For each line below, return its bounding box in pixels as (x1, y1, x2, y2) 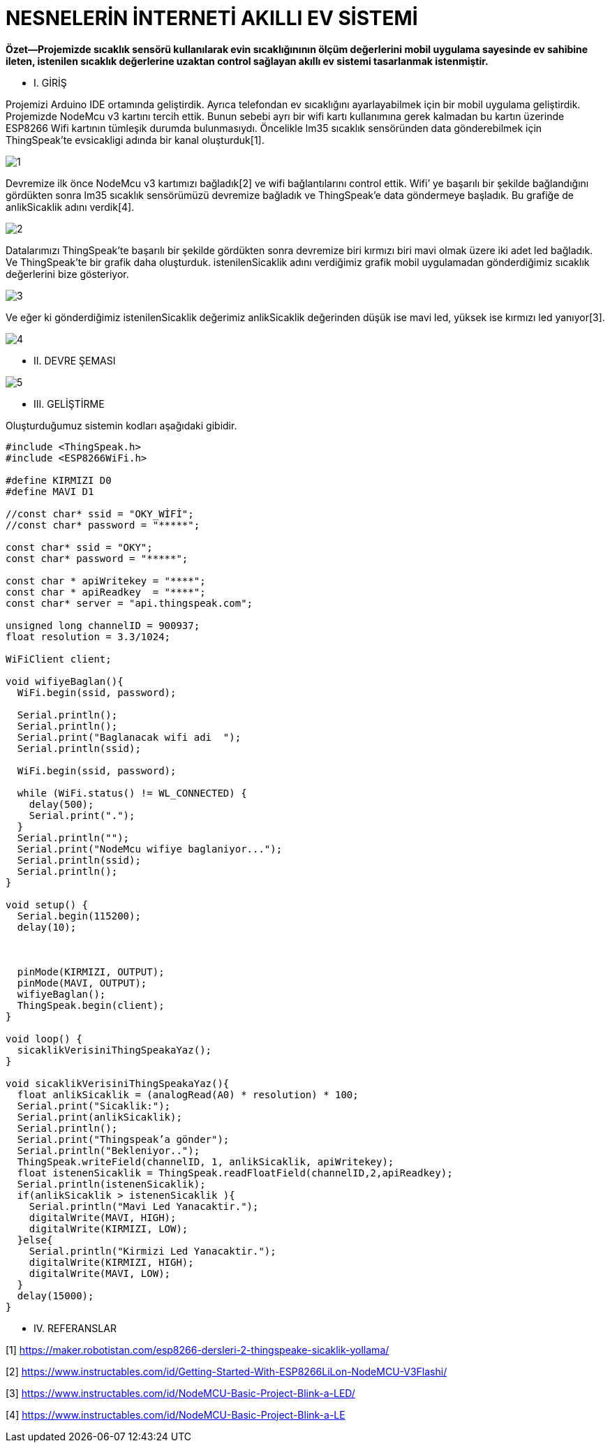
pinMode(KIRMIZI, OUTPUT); (17, 966, 165, 977)
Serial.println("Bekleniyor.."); (17, 1144, 200, 1156)
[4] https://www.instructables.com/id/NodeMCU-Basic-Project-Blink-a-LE (6, 1408, 345, 1421)
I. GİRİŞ (34, 76, 67, 89)
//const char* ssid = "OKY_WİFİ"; (6, 508, 194, 519)
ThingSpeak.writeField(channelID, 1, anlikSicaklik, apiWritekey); (17, 1155, 394, 1167)
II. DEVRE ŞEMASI (34, 354, 116, 367)
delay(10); (17, 921, 77, 933)
